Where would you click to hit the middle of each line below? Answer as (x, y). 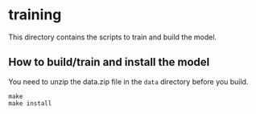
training (35, 15)
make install (30, 103)
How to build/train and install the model (109, 62)
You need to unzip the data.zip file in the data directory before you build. (128, 81)
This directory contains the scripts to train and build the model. (113, 37)
